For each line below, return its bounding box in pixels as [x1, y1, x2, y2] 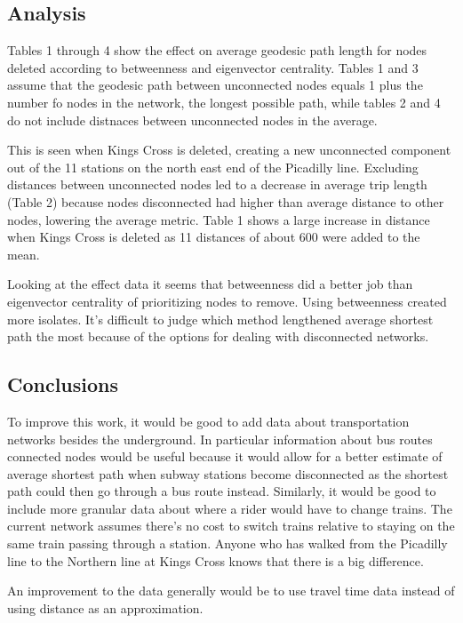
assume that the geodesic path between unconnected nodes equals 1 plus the [7, 76, 423, 94]
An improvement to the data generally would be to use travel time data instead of [7, 581, 455, 600]
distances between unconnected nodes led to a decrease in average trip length [7, 175, 427, 194]
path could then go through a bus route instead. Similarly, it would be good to [7, 482, 436, 500]
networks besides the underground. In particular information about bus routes [7, 429, 433, 448]
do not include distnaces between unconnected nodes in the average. [7, 110, 378, 129]
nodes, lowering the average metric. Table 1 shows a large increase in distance [7, 210, 430, 228]
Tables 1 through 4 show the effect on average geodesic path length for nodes [7, 41, 427, 60]
